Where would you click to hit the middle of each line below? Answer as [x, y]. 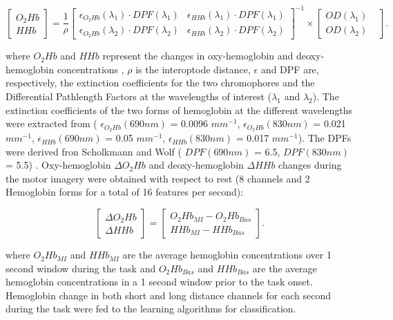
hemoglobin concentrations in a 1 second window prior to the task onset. [159, 282]
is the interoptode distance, [193, 69]
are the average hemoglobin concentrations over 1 [227, 255]
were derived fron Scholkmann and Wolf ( [94, 151]
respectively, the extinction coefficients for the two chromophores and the [160, 83]
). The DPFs [325, 138]
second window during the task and [81, 268]
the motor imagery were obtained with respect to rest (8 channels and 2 [158, 178]
